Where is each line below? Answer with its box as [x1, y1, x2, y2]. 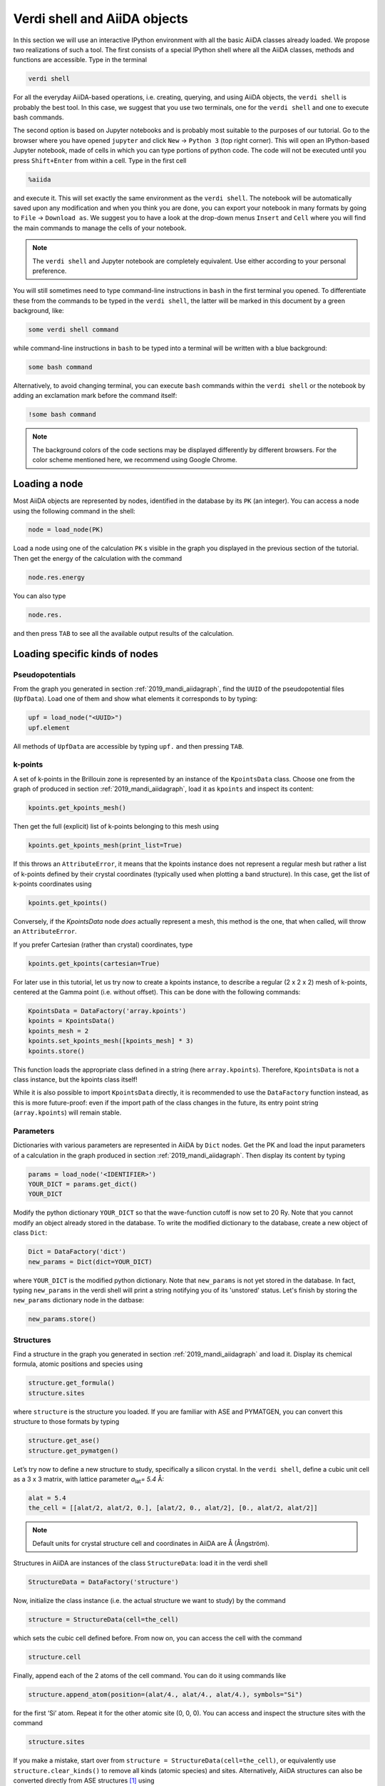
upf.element [28, 724, 71, 732]
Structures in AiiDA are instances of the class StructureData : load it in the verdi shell [13, 1559, 268, 1567]
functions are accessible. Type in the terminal [13, 56, 148, 64]
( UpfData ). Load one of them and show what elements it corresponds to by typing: [13, 694, 258, 703]
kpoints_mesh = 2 [28, 1027, 89, 1035]
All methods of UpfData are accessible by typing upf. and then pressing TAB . [13, 742, 244, 750]
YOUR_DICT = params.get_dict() [28, 1180, 138, 1189]
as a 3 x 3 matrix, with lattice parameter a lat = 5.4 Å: [13, 1475, 164, 1485]
